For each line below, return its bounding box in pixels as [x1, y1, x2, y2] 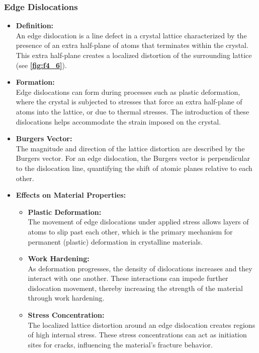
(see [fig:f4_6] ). [16, 60, 67, 70]
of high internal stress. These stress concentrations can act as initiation [28, 329, 247, 340]
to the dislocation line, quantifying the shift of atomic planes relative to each [16, 162, 252, 173]
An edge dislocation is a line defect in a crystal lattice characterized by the [16, 30, 247, 40]
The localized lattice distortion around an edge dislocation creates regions [28, 319, 255, 330]
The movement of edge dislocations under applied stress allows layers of [28, 216, 249, 227]
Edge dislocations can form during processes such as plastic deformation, [16, 86, 240, 97]
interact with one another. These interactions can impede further [28, 273, 228, 283]
